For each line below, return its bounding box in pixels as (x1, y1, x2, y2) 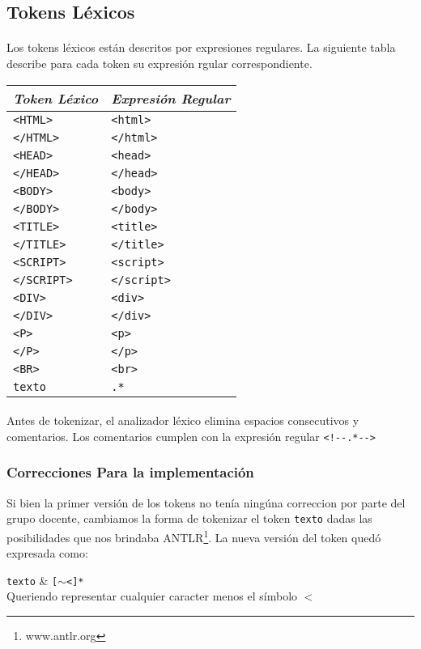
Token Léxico (13, 88, 99, 108)
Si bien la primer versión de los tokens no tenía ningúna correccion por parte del (6, 494, 406, 511)
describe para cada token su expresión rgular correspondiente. (6, 54, 313, 71)
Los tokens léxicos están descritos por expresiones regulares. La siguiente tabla (6, 39, 396, 56)
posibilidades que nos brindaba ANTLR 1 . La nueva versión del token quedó (6, 526, 381, 545)
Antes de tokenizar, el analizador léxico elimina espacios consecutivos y (6, 412, 359, 429)
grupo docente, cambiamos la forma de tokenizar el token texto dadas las (6, 510, 372, 527)
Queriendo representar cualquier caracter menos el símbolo (6, 587, 298, 604)
